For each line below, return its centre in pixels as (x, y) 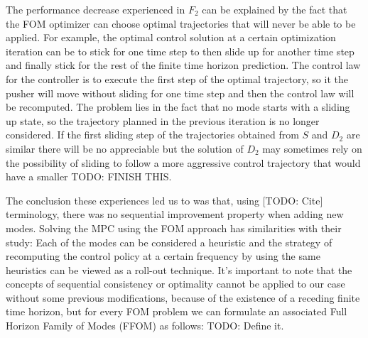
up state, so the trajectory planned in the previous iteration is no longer (163, 120)
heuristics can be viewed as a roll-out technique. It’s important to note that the (179, 269)
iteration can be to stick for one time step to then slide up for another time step (180, 51)
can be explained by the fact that (275, 9)
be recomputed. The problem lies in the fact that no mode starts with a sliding (178, 107)
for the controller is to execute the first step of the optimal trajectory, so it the (177, 78)
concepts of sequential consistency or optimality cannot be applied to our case (175, 284)
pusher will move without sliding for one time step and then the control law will (180, 93)
